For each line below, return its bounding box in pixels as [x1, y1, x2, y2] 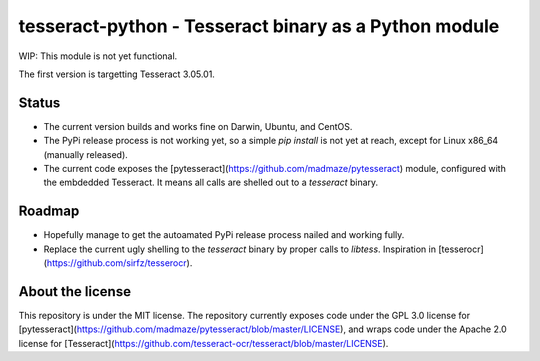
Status [18, 94, 61, 111]
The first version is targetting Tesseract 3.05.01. [18, 68, 215, 80]
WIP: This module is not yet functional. [18, 50, 178, 62]
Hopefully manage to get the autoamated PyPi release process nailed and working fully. [43, 229, 405, 241]
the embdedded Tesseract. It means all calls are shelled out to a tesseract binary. [43, 176, 379, 189]
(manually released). [43, 148, 129, 160]
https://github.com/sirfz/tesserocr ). [46, 257, 193, 269]
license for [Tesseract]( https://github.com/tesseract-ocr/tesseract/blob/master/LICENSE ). [18, 337, 389, 349]
